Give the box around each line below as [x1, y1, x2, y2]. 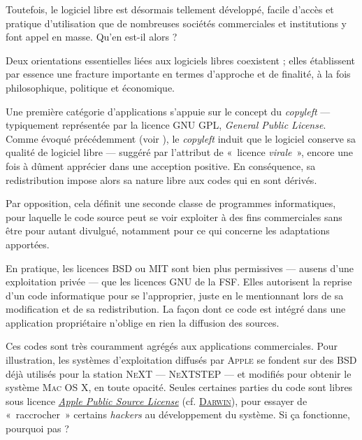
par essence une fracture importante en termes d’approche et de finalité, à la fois [6, 66, 351, 81]
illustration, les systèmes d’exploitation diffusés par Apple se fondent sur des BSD [6, 353, 357, 367]
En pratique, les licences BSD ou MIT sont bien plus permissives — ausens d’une [6, 260, 354, 275]
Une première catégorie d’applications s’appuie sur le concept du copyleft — [6, 104, 331, 118]
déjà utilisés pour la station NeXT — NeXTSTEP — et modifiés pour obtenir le [6, 366, 352, 381]
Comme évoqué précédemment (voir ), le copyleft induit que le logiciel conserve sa [6, 131, 356, 146]
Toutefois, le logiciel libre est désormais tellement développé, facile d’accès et [6, 2, 334, 16]
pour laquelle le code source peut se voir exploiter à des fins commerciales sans [6, 209, 342, 224]
